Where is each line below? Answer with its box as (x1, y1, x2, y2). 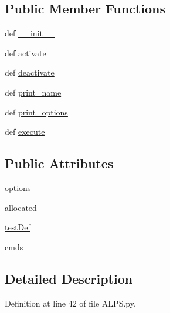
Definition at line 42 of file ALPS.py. (5, 297, 136, 309)
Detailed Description (5, 269, 133, 287)
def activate (5, 46, 46, 59)
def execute (5, 125, 45, 138)
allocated (5, 201, 37, 213)
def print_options (5, 106, 68, 118)
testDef (5, 221, 30, 233)
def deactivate (5, 66, 55, 79)
